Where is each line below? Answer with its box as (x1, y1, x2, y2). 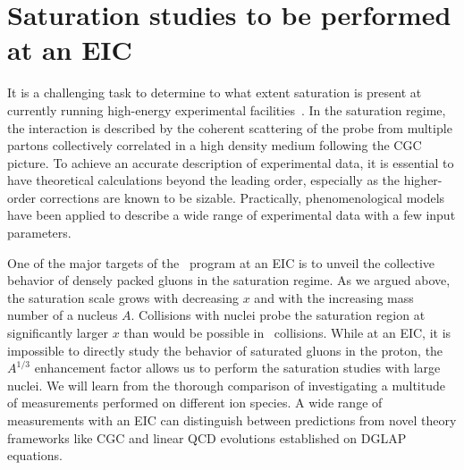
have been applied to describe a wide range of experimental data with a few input (7, 206, 456, 224)
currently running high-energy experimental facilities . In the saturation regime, (7, 100, 446, 119)
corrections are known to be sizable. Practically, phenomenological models (39, 188, 445, 206)
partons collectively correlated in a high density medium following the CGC (7, 136, 422, 155)
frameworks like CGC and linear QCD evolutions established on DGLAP (7, 428, 407, 447)
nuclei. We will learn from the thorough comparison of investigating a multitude (7, 375, 445, 394)
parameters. (7, 223, 72, 242)
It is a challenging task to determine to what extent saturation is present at (7, 83, 422, 102)
